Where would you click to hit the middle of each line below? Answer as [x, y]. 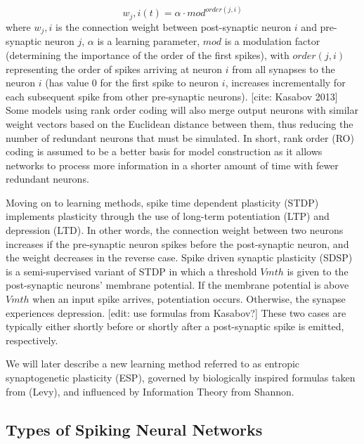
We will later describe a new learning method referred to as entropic [153, 364]
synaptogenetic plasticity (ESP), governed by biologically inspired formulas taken [181, 377]
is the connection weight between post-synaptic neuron [174, 26]
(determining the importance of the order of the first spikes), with [148, 54]
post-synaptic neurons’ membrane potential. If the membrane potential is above [177, 285]
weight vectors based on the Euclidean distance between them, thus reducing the [180, 123]
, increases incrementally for [285, 83]
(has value [67, 83]
